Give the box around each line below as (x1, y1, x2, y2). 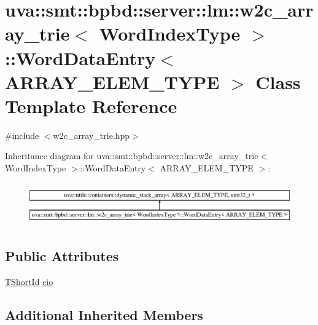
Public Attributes (5, 246, 119, 265)
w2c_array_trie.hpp (53, 128, 130, 141)
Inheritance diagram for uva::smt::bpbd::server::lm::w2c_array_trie (5, 149, 258, 162)
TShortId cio (5, 275, 53, 288)
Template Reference (5, 93, 177, 118)
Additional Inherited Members (5, 305, 203, 324)
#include (5, 128, 39, 141)
